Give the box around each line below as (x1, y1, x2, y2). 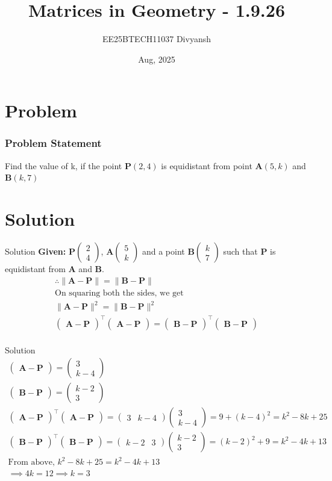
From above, (8, 458, 55, 467)
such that (223, 245, 258, 258)
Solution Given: (5, 245, 66, 258)
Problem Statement (5, 135, 102, 151)
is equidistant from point (161, 159, 252, 172)
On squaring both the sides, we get (55, 288, 184, 297)
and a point (142, 245, 185, 258)
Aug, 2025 (138, 52, 175, 65)
